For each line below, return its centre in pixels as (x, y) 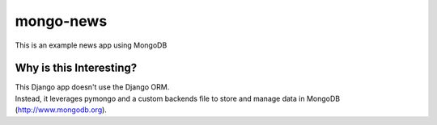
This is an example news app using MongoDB (91, 45)
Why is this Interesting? (76, 68)
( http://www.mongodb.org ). (61, 110)
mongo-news (61, 21)
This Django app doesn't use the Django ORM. (92, 87)
